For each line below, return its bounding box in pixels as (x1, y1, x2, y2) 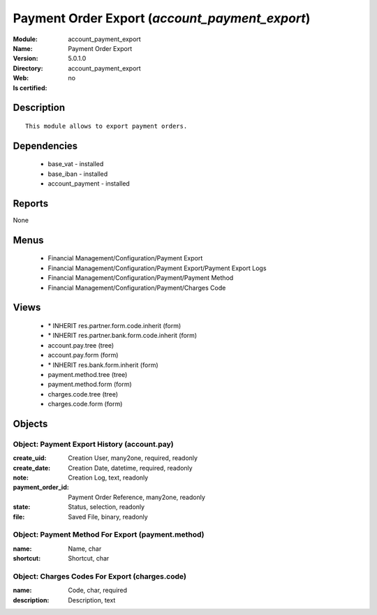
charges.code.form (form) (47, 400, 123, 408)
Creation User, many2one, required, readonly (68, 454, 198, 462)
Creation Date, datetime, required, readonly (68, 464, 193, 472)
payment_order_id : (13, 483, 69, 491)
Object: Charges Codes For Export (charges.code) (13, 571, 186, 581)
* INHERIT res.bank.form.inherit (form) (47, 360, 158, 369)
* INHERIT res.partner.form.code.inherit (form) (47, 321, 182, 329)
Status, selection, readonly (68, 503, 145, 511)
